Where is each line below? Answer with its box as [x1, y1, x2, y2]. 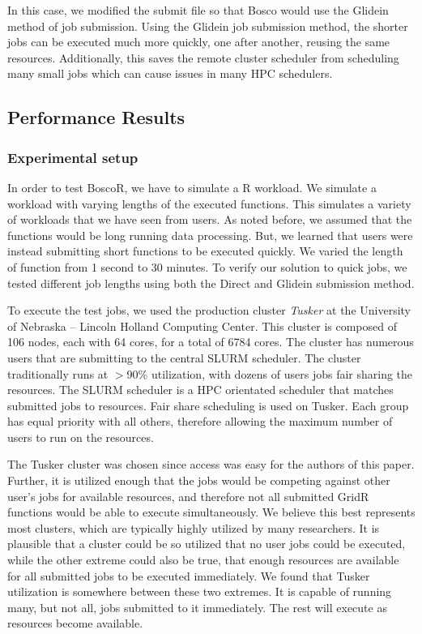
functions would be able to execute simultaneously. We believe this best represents [7, 503, 416, 520]
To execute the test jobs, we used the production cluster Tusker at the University [7, 302, 411, 319]
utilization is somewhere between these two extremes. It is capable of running [7, 583, 392, 600]
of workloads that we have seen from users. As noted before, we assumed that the [7, 211, 412, 228]
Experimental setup [7, 147, 139, 167]
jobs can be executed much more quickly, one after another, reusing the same [7, 33, 390, 50]
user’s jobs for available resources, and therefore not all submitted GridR [7, 487, 369, 504]
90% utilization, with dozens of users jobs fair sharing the [126, 365, 413, 382]
